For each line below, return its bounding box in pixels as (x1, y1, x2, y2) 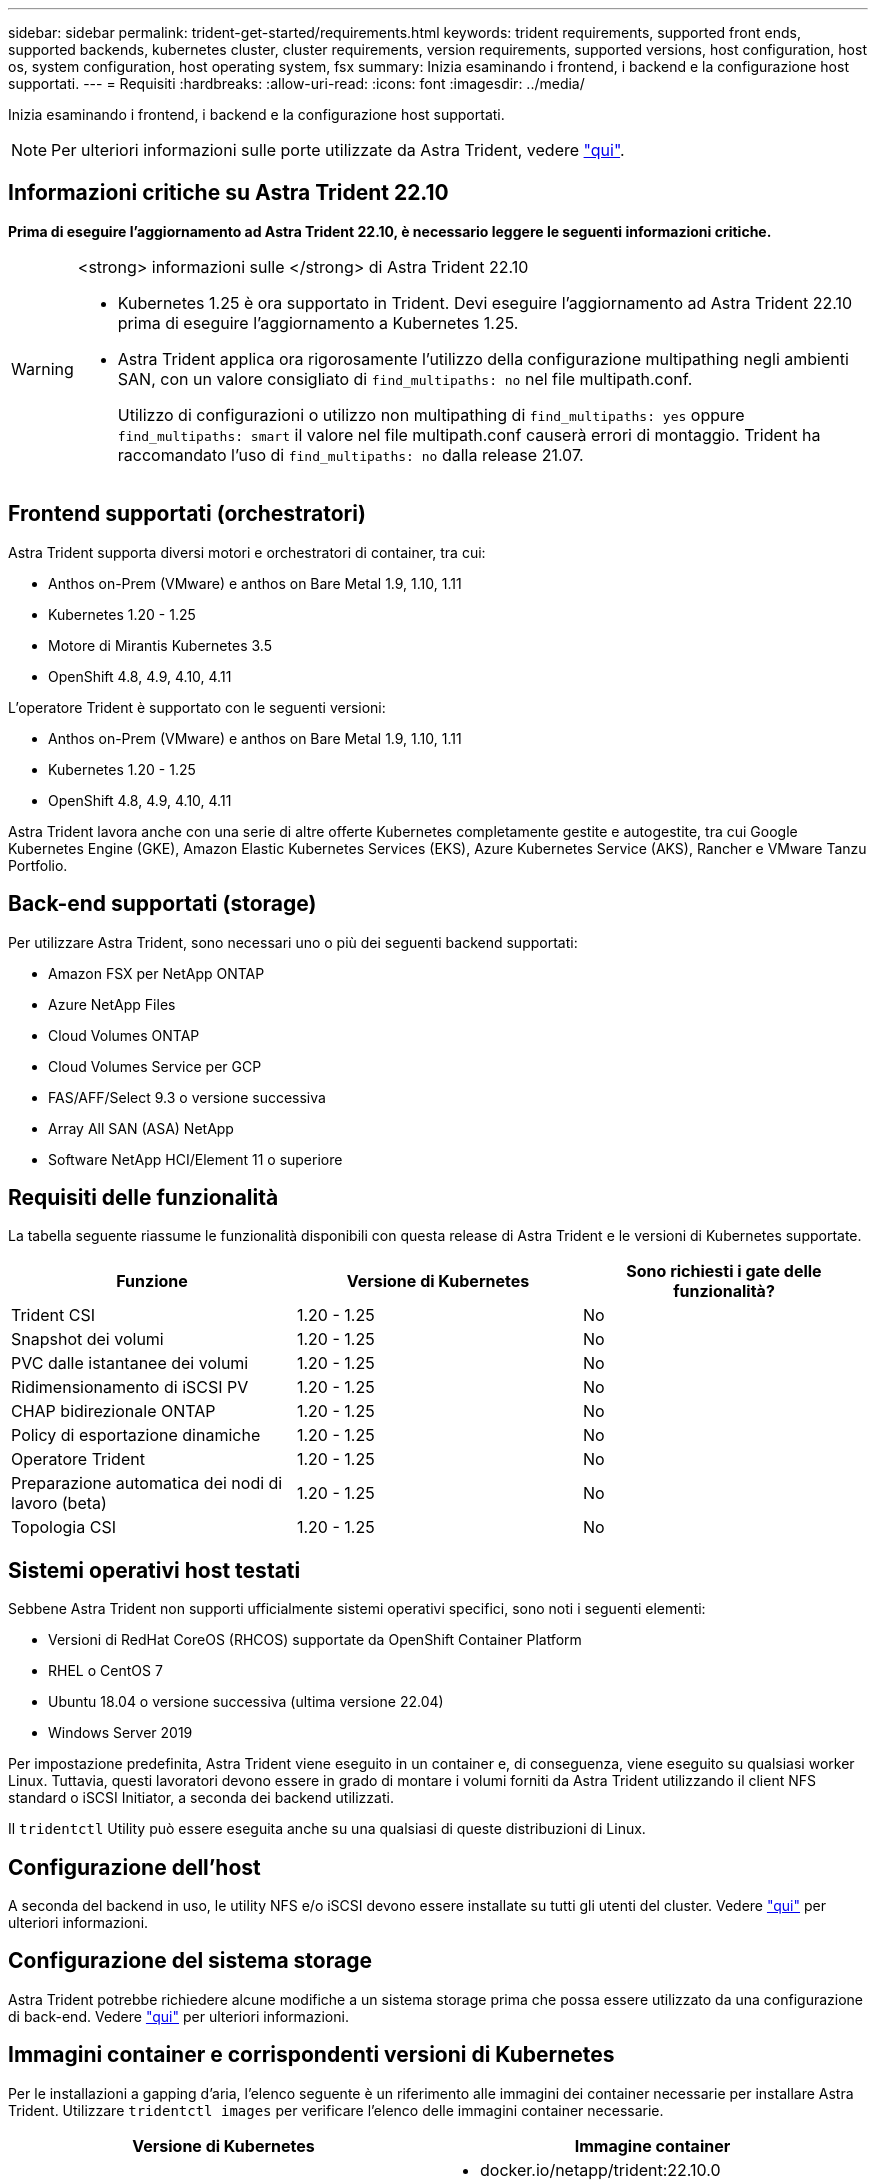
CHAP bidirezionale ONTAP (11, 1401, 216, 1422)
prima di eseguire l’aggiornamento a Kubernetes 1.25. (117, 312, 519, 333)
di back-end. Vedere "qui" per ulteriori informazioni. (8, 2007, 349, 2025)
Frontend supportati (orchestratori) (8, 501, 366, 527)
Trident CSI (11, 1305, 96, 1326)
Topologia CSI (11, 1517, 116, 1538)
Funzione (116, 1271, 188, 1292)
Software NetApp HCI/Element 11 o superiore (48, 1150, 343, 1168)
